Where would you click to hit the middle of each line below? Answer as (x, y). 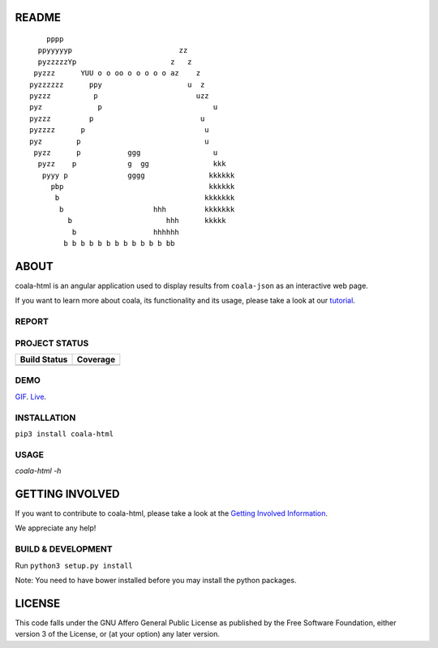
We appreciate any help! (56, 528)
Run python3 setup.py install (74, 565)
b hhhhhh (126, 232)
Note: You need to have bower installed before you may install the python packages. (156, 580)
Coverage (96, 359)
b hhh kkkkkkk (147, 209)
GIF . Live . (31, 397)
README (38, 17)
